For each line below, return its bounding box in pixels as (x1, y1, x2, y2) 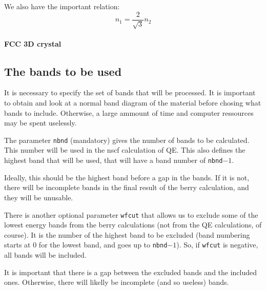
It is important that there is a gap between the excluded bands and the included (4, 266, 257, 277)
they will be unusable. (4, 192, 73, 202)
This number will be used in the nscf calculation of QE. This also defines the (4, 144, 245, 155)
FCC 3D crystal (4, 38, 62, 49)
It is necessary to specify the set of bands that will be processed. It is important (4, 87, 256, 98)
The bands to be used (4, 63, 122, 79)
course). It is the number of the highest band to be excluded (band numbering (4, 229, 250, 240)
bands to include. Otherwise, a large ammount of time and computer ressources (4, 107, 254, 118)
